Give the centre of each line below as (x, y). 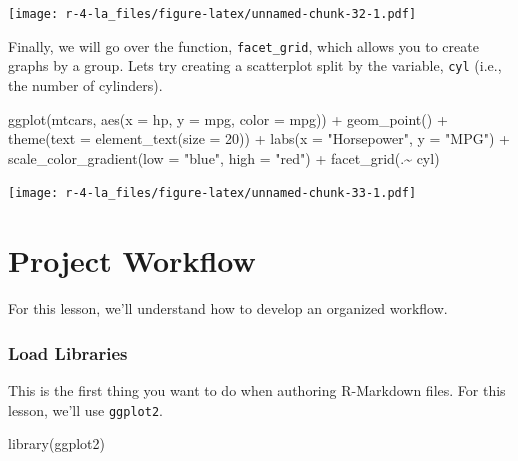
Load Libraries (68, 352)
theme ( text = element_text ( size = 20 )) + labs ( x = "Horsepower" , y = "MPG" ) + (259, 138)
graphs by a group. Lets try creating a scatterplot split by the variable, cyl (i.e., (255, 65)
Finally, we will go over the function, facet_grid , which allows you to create (243, 45)
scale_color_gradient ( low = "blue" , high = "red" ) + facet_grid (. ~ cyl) (224, 157)
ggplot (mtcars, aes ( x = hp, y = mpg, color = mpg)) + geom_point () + (228, 118)
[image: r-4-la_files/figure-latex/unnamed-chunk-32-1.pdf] (212, 14)
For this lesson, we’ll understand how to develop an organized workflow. (228, 308)
